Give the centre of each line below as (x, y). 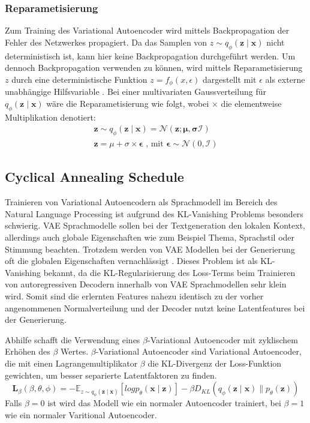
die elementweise (251, 103)
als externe (285, 79)
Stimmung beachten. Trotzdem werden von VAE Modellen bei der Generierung (150, 249)
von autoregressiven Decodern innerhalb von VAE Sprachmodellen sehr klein (146, 284)
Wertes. (75, 351)
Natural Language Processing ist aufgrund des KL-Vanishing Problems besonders (154, 213)
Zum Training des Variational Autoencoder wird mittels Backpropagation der (147, 30)
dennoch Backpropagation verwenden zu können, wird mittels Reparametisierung (154, 67)
